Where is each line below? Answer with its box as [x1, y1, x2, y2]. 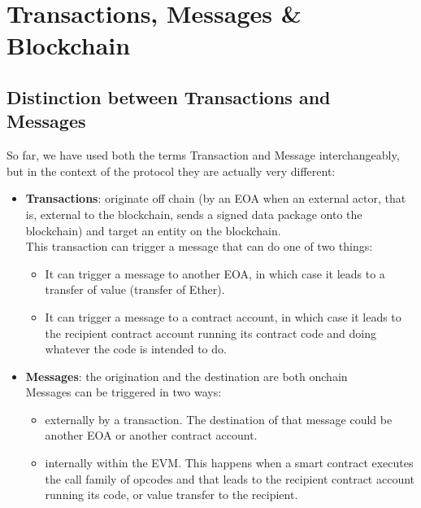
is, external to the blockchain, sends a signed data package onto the [25, 205, 362, 222]
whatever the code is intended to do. [45, 340, 227, 357]
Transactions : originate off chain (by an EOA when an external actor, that [25, 190, 406, 207]
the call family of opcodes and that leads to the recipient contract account [45, 470, 415, 487]
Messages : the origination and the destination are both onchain [25, 367, 348, 384]
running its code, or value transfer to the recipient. [45, 486, 298, 503]
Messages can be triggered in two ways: [25, 383, 222, 401]
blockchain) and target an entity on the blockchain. [25, 221, 281, 239]
